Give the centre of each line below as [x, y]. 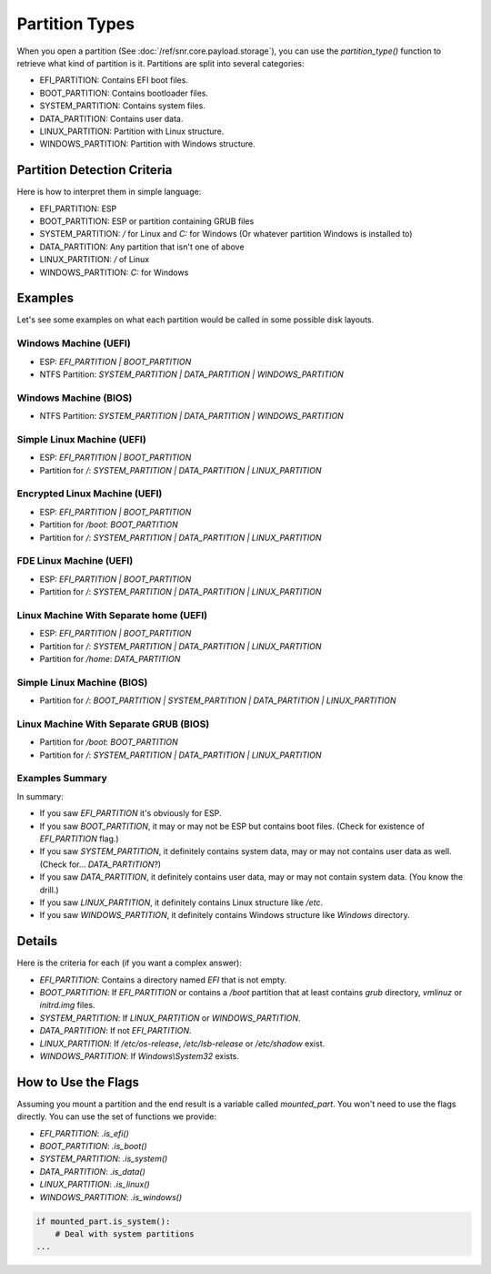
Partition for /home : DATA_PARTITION [110, 659]
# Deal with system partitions [125, 1234]
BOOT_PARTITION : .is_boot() [93, 1147]
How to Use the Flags [78, 1082]
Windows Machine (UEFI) [74, 343]
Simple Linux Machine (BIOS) [82, 682]
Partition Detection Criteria [95, 170]
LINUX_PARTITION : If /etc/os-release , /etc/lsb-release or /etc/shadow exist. [182, 1044]
